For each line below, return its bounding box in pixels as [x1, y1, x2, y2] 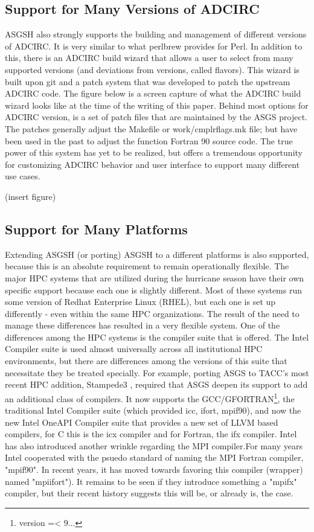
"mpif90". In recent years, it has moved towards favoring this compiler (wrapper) [5, 463, 303, 476]
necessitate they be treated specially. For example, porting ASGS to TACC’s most [5, 366, 309, 379]
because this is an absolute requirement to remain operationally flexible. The [5, 260, 289, 272]
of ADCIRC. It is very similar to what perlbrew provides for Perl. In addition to [5, 39, 303, 52]
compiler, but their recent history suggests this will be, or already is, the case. [5, 487, 293, 499]
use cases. [5, 170, 40, 182]
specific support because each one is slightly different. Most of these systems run [5, 283, 302, 296]
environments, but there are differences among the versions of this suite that [5, 354, 287, 367]
